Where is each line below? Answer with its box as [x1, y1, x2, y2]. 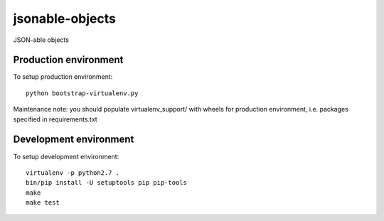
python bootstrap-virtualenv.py [26, 89, 139, 97]
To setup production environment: [13, 72, 113, 81]
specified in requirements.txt [13, 114, 97, 124]
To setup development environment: [13, 152, 119, 161]
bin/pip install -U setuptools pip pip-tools [26, 178, 188, 187]
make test [26, 199, 60, 207]
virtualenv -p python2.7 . [26, 168, 120, 177]
